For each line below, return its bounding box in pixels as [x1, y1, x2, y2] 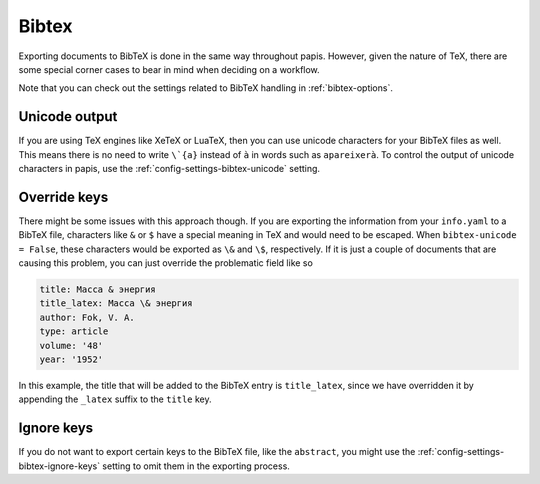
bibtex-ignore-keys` [18, 460, 100, 472]
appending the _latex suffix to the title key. [18, 393, 212, 405]
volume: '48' [39, 340, 104, 351]
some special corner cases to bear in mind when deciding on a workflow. [18, 63, 320, 75]
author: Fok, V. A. [39, 311, 135, 323]
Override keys [18, 188, 109, 205]
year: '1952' [39, 354, 104, 365]
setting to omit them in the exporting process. [101, 460, 290, 472]
